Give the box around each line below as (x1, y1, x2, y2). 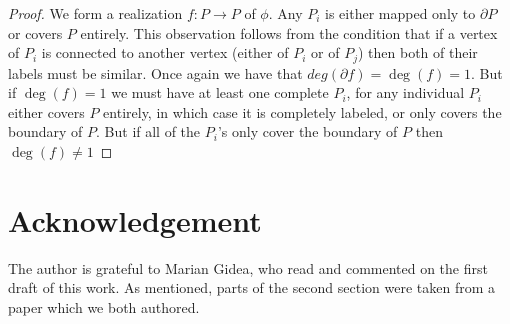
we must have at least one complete (111, 82, 329, 103)
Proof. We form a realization (8, 3, 183, 23)
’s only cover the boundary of (217, 121, 398, 142)
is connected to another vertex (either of (41, 42, 289, 63)
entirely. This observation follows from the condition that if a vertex (80, 22, 498, 43)
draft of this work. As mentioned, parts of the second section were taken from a (8, 277, 496, 298)
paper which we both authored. (8, 296, 200, 317)
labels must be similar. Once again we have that (8, 62, 303, 83)
